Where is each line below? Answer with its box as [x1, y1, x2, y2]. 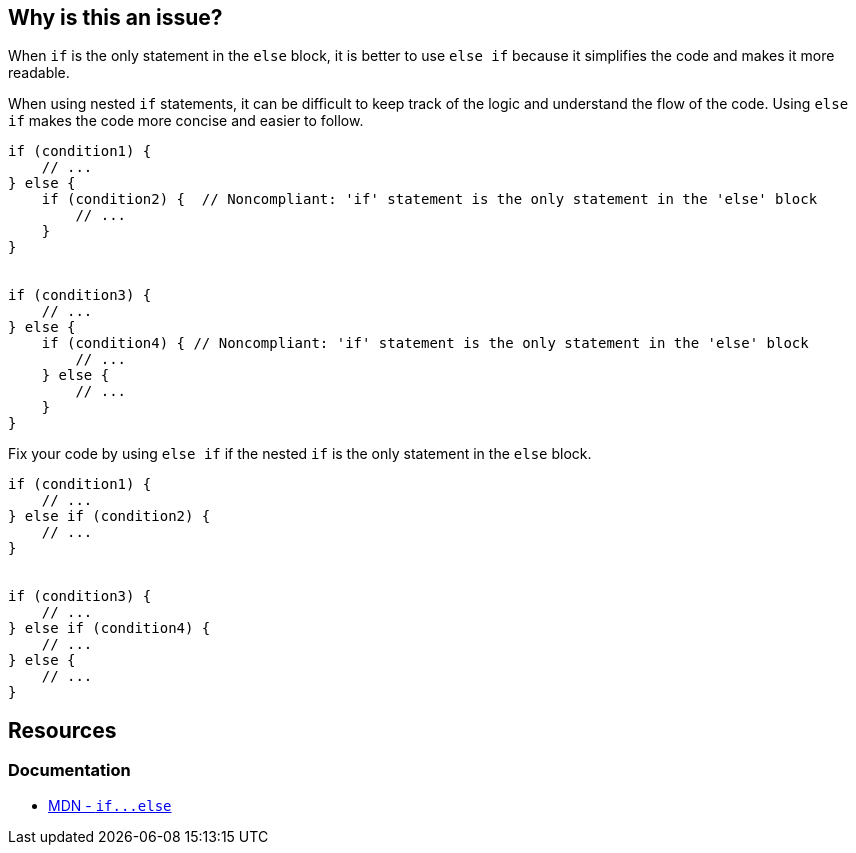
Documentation [8, 760, 131, 781]
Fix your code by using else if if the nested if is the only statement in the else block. [8, 445, 592, 463]
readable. [8, 64, 70, 82]
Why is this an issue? [8, 5, 223, 30]
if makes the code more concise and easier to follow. [8, 112, 364, 130]
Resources [8, 717, 117, 743]
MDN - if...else [48, 796, 172, 814]
